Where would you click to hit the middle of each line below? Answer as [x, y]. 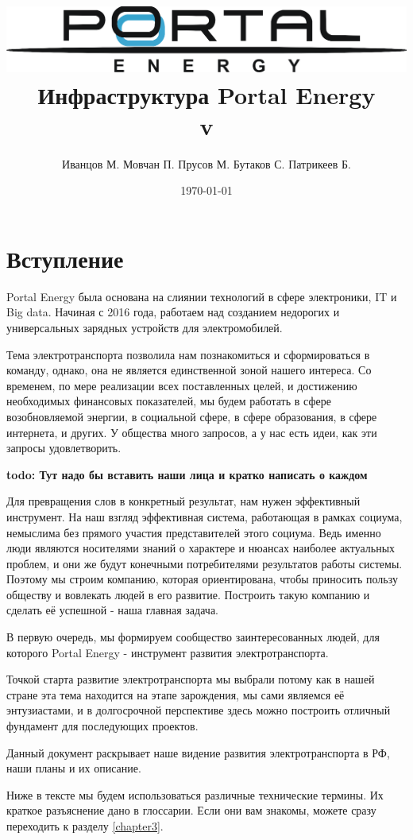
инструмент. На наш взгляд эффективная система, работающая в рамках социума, [205, 516]
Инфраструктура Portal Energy [206, 94]
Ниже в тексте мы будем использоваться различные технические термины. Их [195, 794]
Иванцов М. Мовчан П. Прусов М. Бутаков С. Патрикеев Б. [206, 163]
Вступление [65, 258]
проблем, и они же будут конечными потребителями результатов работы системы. [205, 563]
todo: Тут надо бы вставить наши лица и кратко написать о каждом [187, 474]
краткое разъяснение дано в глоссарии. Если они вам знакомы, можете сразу [191, 810]
